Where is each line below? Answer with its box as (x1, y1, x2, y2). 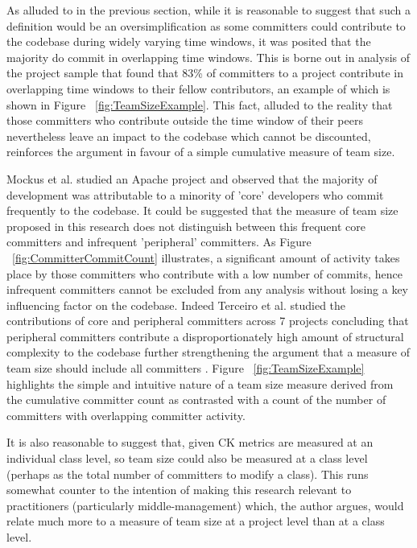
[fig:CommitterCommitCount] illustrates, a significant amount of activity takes (12, 249, 400, 266)
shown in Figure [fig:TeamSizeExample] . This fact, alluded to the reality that (6, 96, 393, 113)
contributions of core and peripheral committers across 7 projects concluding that (6, 312, 409, 329)
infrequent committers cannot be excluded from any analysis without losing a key (6, 281, 408, 298)
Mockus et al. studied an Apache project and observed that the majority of (6, 170, 378, 187)
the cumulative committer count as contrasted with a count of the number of (6, 391, 386, 408)
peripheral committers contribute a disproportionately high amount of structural (6, 328, 404, 344)
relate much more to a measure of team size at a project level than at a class (6, 513, 385, 529)
